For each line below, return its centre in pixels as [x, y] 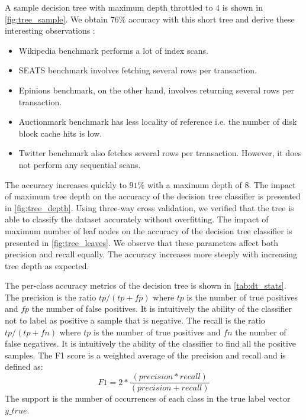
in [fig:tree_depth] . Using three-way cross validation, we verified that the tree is [149, 207]
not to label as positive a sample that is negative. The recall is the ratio [135, 320]
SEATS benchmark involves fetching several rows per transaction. [138, 70]
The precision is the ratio [51, 297]
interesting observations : [50, 30]
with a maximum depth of [194, 184]
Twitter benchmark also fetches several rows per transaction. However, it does [160, 153]
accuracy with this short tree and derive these [211, 19]
